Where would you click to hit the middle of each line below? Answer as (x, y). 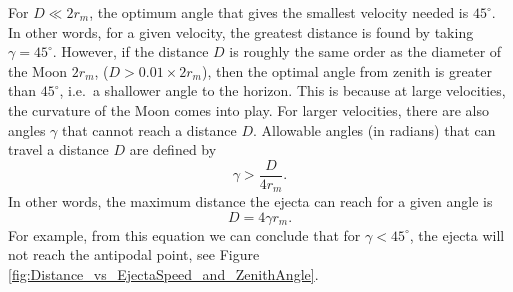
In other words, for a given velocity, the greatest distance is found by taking (241, 31)
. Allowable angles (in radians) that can (374, 129)
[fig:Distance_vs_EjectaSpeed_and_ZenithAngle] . (163, 274)
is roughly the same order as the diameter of (365, 51)
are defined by (173, 149)
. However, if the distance (130, 51)
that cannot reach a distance (149, 129)
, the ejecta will (457, 234)
